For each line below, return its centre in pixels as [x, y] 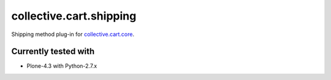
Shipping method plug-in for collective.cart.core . [73, 34]
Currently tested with [53, 52]
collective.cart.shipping [74, 16]
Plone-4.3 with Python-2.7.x [62, 66]
